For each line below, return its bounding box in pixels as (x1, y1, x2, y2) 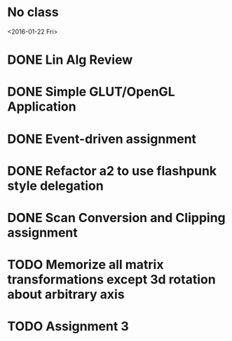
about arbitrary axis (7, 286, 125, 302)
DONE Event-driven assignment (7, 131, 197, 147)
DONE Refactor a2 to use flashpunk (7, 162, 217, 179)
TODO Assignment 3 (7, 319, 130, 335)
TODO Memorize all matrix (7, 257, 164, 273)
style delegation (7, 178, 104, 193)
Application (7, 99, 76, 115)
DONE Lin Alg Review (7, 52, 133, 68)
